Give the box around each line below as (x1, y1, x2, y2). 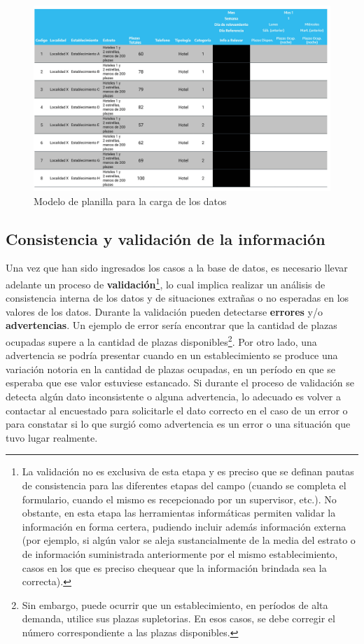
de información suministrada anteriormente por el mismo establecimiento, (22, 546, 338, 561)
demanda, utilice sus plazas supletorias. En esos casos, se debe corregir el (22, 611, 335, 626)
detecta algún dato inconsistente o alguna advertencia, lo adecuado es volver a (6, 389, 342, 404)
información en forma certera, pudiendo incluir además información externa (22, 519, 346, 533)
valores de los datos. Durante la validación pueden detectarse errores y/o (6, 304, 323, 318)
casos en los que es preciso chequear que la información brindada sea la (22, 560, 327, 575)
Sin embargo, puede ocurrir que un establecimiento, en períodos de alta (22, 597, 328, 612)
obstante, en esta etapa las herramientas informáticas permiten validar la (22, 505, 336, 520)
